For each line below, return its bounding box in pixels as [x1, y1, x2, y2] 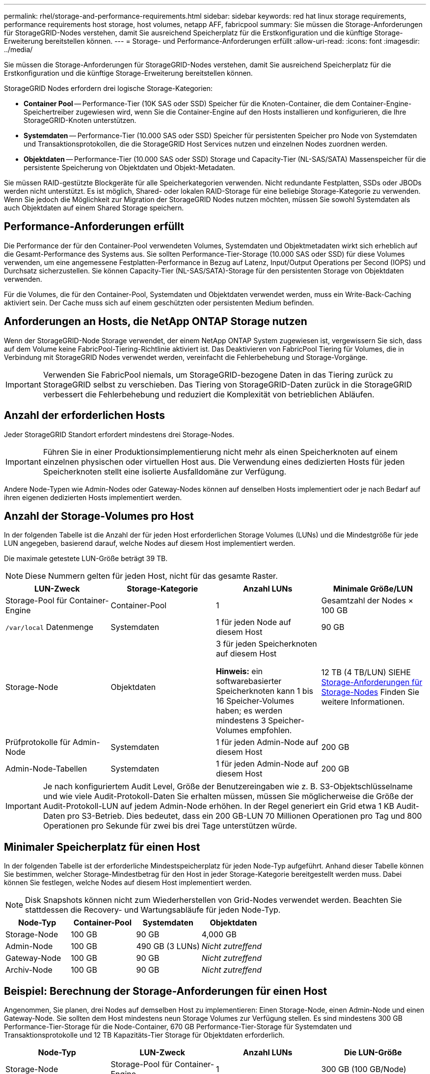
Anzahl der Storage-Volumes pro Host [4, 509, 194, 522]
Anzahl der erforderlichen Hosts [4, 409, 165, 422]
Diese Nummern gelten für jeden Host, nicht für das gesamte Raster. [25, 571, 278, 581]
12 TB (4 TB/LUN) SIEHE [321, 667, 411, 678]
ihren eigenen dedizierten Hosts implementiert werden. [4, 493, 182, 502]
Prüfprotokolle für [5, 737, 71, 747]
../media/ [4, 45, 33, 54]
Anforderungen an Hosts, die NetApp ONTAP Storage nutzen [4, 315, 307, 328]
